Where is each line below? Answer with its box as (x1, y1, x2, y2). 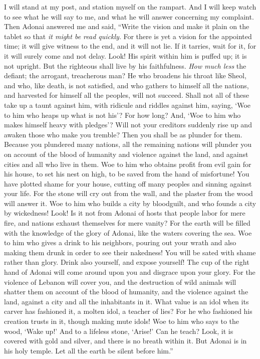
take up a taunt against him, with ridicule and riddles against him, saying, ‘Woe (4, 99, 250, 110)
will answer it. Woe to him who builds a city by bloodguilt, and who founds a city (4, 198, 256, 208)
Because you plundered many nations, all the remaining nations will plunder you (4, 139, 252, 149)
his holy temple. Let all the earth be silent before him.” (4, 345, 173, 355)
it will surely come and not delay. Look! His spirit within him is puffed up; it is (4, 50, 247, 61)
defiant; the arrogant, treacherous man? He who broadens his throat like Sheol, (4, 70, 246, 81)
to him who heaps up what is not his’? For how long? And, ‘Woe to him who (4, 109, 241, 120)
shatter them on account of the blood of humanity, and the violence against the (4, 286, 248, 297)
